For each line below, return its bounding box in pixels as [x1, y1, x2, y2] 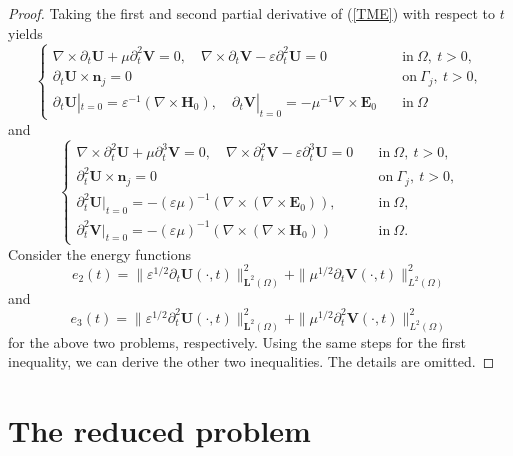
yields [8, 22, 43, 43]
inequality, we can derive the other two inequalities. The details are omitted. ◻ [8, 351, 495, 372]
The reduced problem [8, 409, 311, 450]
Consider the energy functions [8, 243, 192, 264]
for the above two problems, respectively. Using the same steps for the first [8, 331, 467, 352]
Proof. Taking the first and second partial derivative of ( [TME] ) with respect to [8, 3, 496, 23]
